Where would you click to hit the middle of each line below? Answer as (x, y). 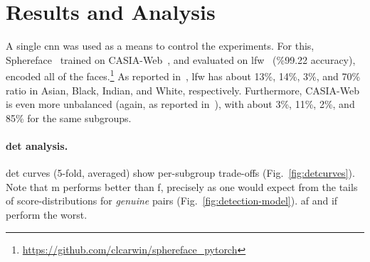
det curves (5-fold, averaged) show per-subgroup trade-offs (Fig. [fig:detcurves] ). (180, 173)
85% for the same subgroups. (69, 118)
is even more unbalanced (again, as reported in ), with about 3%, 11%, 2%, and (180, 104)
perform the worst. (47, 214)
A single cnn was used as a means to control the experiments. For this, (160, 46)
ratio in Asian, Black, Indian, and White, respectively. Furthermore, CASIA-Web (183, 90)
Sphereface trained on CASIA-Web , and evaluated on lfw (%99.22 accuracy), (181, 59)
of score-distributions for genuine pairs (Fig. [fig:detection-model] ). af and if (172, 201)
